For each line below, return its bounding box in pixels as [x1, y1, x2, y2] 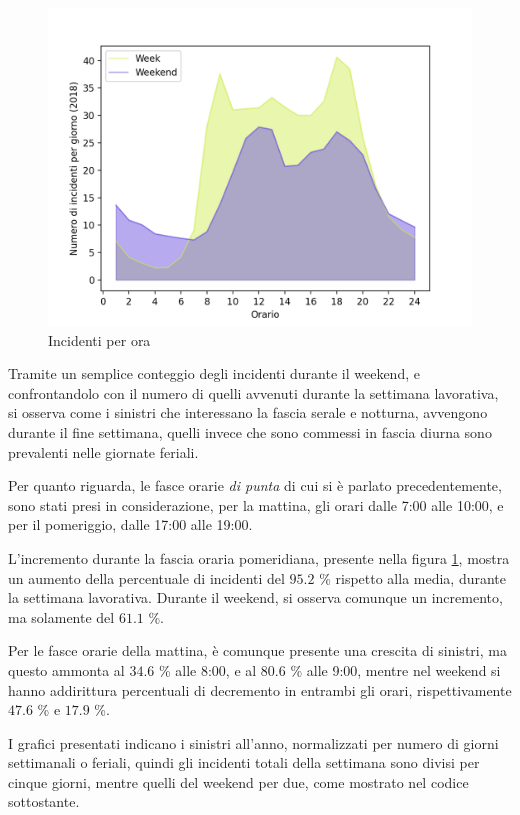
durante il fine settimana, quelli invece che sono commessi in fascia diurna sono [8, 421, 492, 442]
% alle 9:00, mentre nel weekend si [290, 659, 501, 680]
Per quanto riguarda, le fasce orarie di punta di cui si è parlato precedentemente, [8, 475, 502, 496]
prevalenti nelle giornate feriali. [8, 441, 199, 462]
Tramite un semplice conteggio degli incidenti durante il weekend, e [8, 363, 420, 384]
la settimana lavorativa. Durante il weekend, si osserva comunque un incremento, [8, 587, 503, 608]
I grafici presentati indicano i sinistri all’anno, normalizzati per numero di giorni [8, 732, 499, 753]
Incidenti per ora [48, 329, 151, 350]
